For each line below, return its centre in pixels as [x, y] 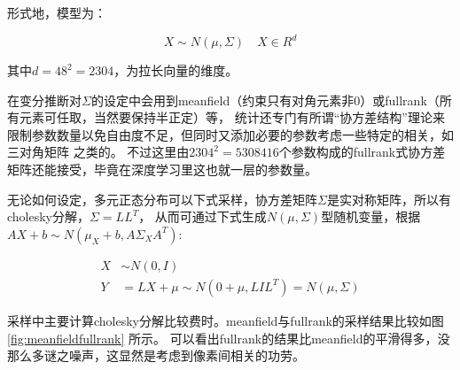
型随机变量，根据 [371, 216]
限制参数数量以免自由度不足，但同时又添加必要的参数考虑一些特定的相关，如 [230, 134]
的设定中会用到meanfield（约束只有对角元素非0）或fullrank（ [265, 100]
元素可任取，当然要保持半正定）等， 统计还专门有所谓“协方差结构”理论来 [232, 117]
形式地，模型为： [57, 12]
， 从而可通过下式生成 [203, 216]
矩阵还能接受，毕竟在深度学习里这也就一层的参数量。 [162, 170]
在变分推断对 [44, 100]
